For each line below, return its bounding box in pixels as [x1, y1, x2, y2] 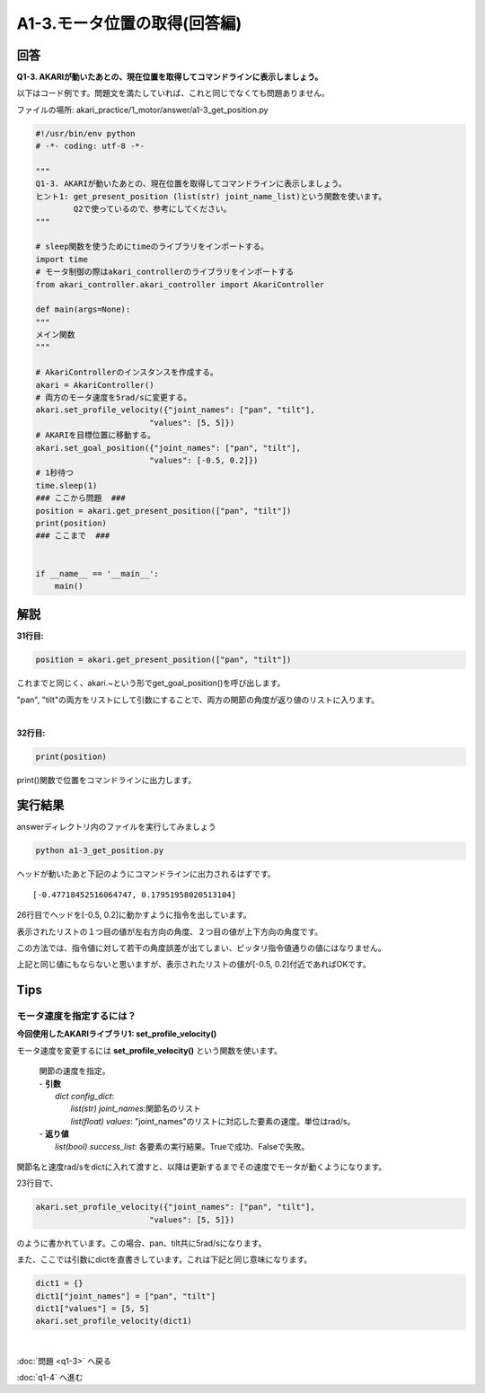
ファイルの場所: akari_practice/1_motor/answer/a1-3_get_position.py [16, 104, 269, 115]
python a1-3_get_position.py [35, 845, 164, 856]
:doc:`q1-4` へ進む [16, 1372, 84, 1383]
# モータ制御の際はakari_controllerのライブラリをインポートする [35, 267, 295, 278]
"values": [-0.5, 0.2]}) [148, 454, 259, 465]
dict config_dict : [55, 1091, 115, 1102]
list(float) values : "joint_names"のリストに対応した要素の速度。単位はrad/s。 [70, 1115, 356, 1126]
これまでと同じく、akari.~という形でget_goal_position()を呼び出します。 [16, 678, 286, 689]
